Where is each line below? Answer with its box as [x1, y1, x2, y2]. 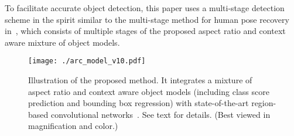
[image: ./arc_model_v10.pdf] [28, 57, 146, 66]
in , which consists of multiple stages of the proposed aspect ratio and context [5, 25, 286, 37]
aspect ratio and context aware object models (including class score [28, 85, 269, 97]
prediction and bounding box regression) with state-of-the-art [28, 97, 249, 109]
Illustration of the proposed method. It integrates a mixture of [28, 74, 252, 86]
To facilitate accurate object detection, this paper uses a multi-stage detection [5, 2, 285, 13]
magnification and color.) [28, 120, 118, 132]
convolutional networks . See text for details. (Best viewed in [50, 108, 271, 120]
